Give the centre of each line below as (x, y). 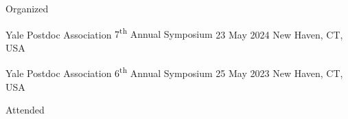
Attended (25, 110)
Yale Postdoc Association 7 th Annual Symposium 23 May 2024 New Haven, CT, (174, 33)
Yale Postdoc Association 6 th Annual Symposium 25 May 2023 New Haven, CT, (174, 72)
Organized (27, 8)
